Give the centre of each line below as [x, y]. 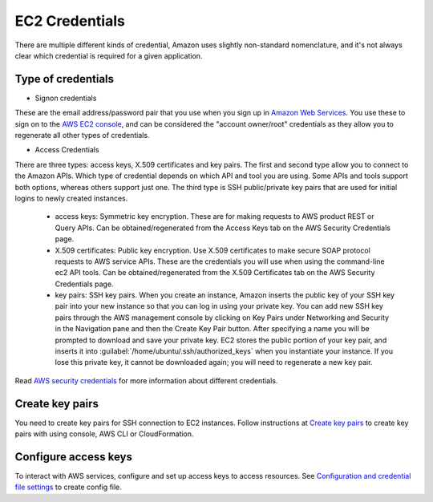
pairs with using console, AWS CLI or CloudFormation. [104, 434]
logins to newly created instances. [71, 198]
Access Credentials [67, 150]
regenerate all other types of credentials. [82, 136]
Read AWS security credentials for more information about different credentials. [146, 380]
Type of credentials [65, 79]
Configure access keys [73, 457]
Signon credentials [66, 98]
